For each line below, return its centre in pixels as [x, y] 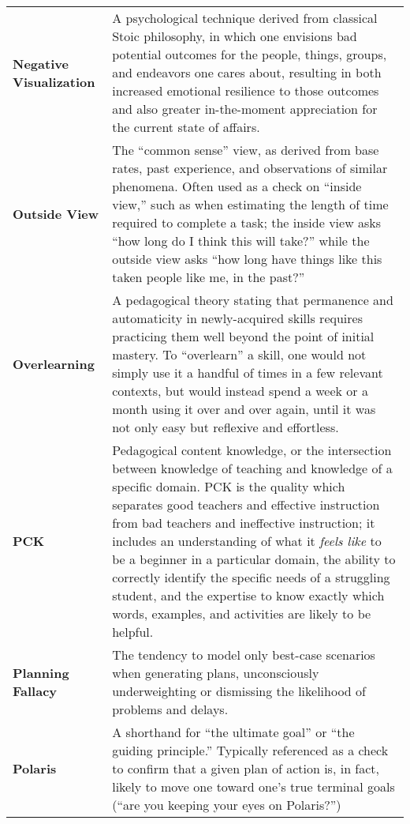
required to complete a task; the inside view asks [247, 222]
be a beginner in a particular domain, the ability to [254, 559]
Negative [41, 63]
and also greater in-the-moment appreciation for [245, 109]
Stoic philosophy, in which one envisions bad [235, 36]
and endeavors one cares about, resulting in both [247, 72]
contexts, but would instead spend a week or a [240, 391]
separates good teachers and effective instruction [246, 504]
